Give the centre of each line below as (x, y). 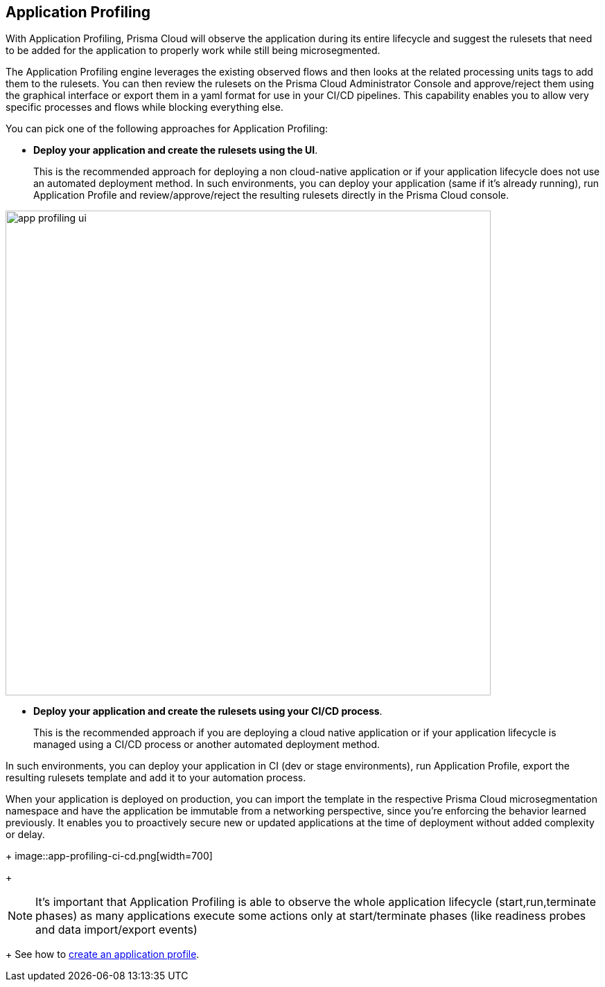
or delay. (25, 835)
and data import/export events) (116, 930)
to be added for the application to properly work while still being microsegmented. (193, 51)
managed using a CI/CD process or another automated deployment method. (207, 745)
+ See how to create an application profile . (103, 954)
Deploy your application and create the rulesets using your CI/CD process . (208, 711)
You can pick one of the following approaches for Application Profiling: (167, 129)
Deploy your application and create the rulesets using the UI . (176, 150)
